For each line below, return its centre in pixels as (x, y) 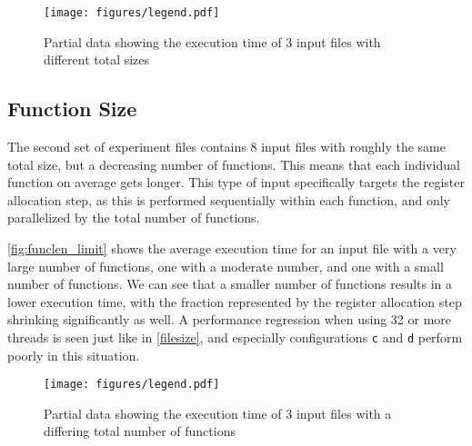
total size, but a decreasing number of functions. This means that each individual (234, 164)
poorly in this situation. (74, 355)
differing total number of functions (140, 431)
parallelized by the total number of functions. (134, 218)
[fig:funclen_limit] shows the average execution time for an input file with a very (232, 248)
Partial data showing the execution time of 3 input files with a (218, 413)
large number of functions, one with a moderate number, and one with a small (226, 266)
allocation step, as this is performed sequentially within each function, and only (229, 199)
